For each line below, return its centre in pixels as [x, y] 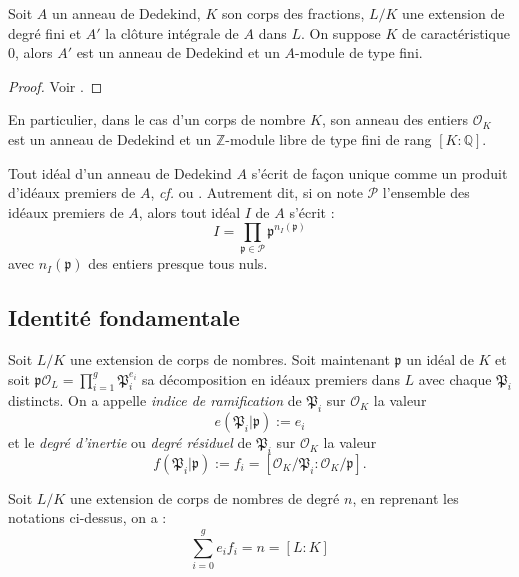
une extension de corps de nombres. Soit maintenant [229, 358]
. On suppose [340, 32]
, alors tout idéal [189, 211]
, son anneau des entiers [394, 119]
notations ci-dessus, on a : [87, 517]
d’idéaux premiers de [72, 192]
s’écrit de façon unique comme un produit [379, 172]
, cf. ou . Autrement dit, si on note [256, 192]
